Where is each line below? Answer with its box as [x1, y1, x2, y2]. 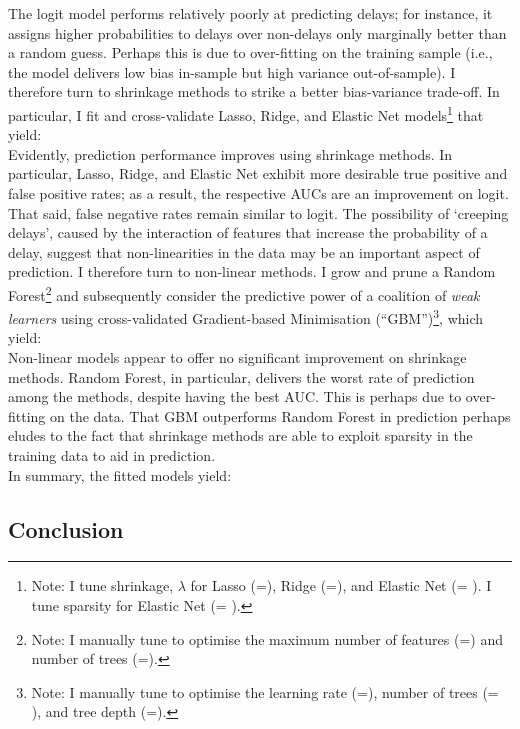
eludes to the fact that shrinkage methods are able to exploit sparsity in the [8, 425, 473, 446]
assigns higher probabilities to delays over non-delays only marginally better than [8, 22, 507, 43]
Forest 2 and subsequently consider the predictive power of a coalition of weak [8, 281, 480, 305]
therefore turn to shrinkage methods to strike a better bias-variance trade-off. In [8, 81, 500, 102]
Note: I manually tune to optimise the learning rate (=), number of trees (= [31, 681, 499, 702]
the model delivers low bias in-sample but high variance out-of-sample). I [8, 61, 456, 82]
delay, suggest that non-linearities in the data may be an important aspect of [8, 241, 480, 262]
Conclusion [8, 513, 124, 544]
